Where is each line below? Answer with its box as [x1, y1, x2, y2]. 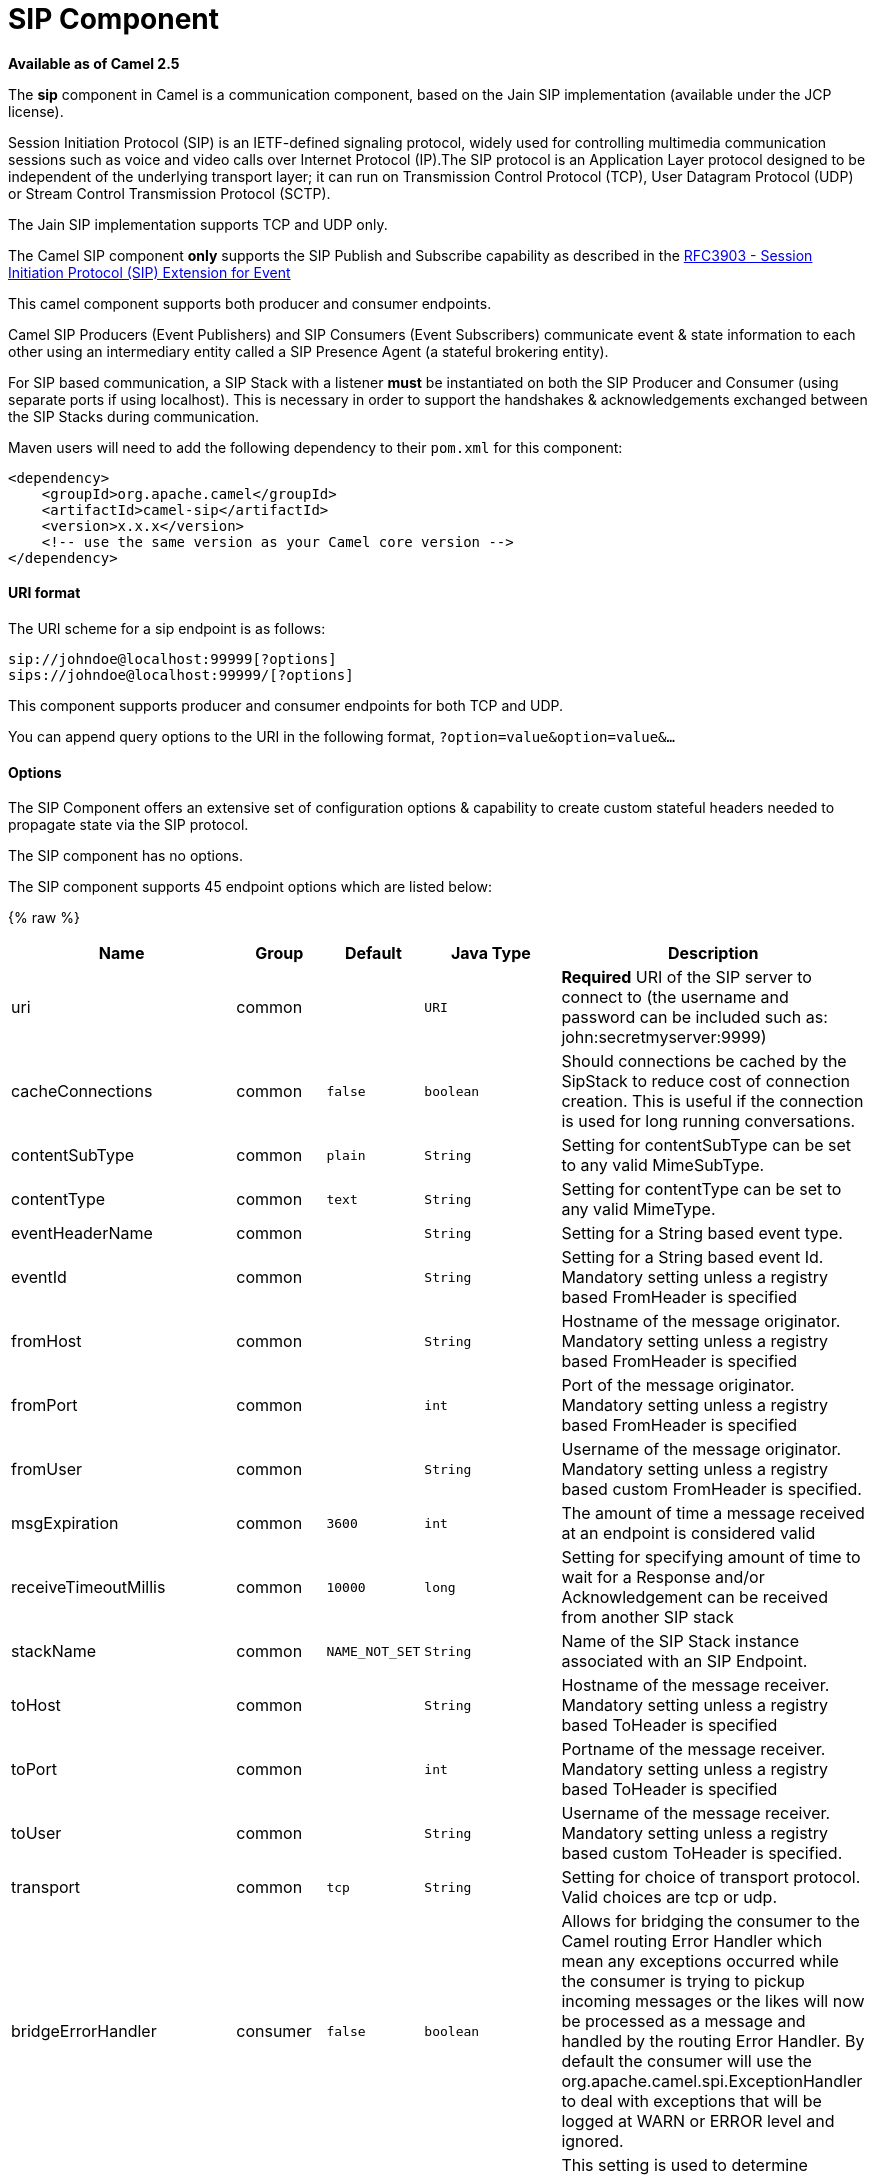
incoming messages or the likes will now [561, 1991, 865, 2012]
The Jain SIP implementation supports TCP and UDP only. [8, 215, 388, 233]
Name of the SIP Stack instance [561, 1631, 800, 1652]
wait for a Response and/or [561, 1567, 765, 1588]
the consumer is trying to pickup [561, 1971, 805, 1992]
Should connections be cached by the [561, 1051, 847, 1072]
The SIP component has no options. [8, 847, 243, 865]
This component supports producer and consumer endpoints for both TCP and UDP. [8, 696, 564, 714]
